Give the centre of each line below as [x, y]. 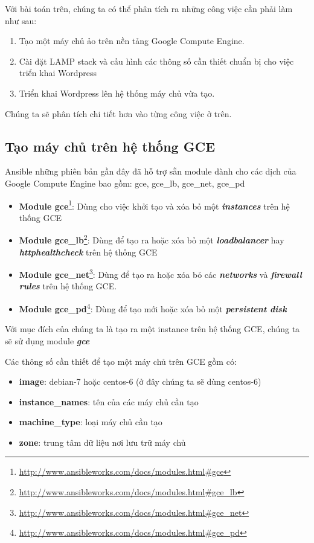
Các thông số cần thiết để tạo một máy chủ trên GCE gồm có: [121, 361]
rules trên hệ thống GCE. [68, 286]
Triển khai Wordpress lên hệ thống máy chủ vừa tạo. [117, 93]
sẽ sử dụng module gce [47, 340]
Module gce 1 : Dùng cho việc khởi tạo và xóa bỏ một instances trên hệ [154, 205]
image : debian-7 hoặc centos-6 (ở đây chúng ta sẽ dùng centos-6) [140, 381]
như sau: [21, 20]
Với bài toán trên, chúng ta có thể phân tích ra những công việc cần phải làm [149, 8]
